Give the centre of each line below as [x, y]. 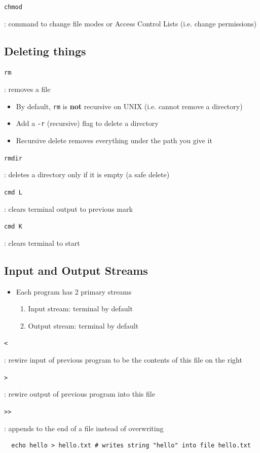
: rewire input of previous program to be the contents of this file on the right [123, 360]
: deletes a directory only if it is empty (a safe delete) [87, 174]
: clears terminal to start [42, 242]
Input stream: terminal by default [80, 309]
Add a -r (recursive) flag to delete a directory [87, 123]
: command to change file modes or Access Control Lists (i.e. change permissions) [131, 23]
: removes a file [27, 89]
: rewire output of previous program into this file [80, 394]
